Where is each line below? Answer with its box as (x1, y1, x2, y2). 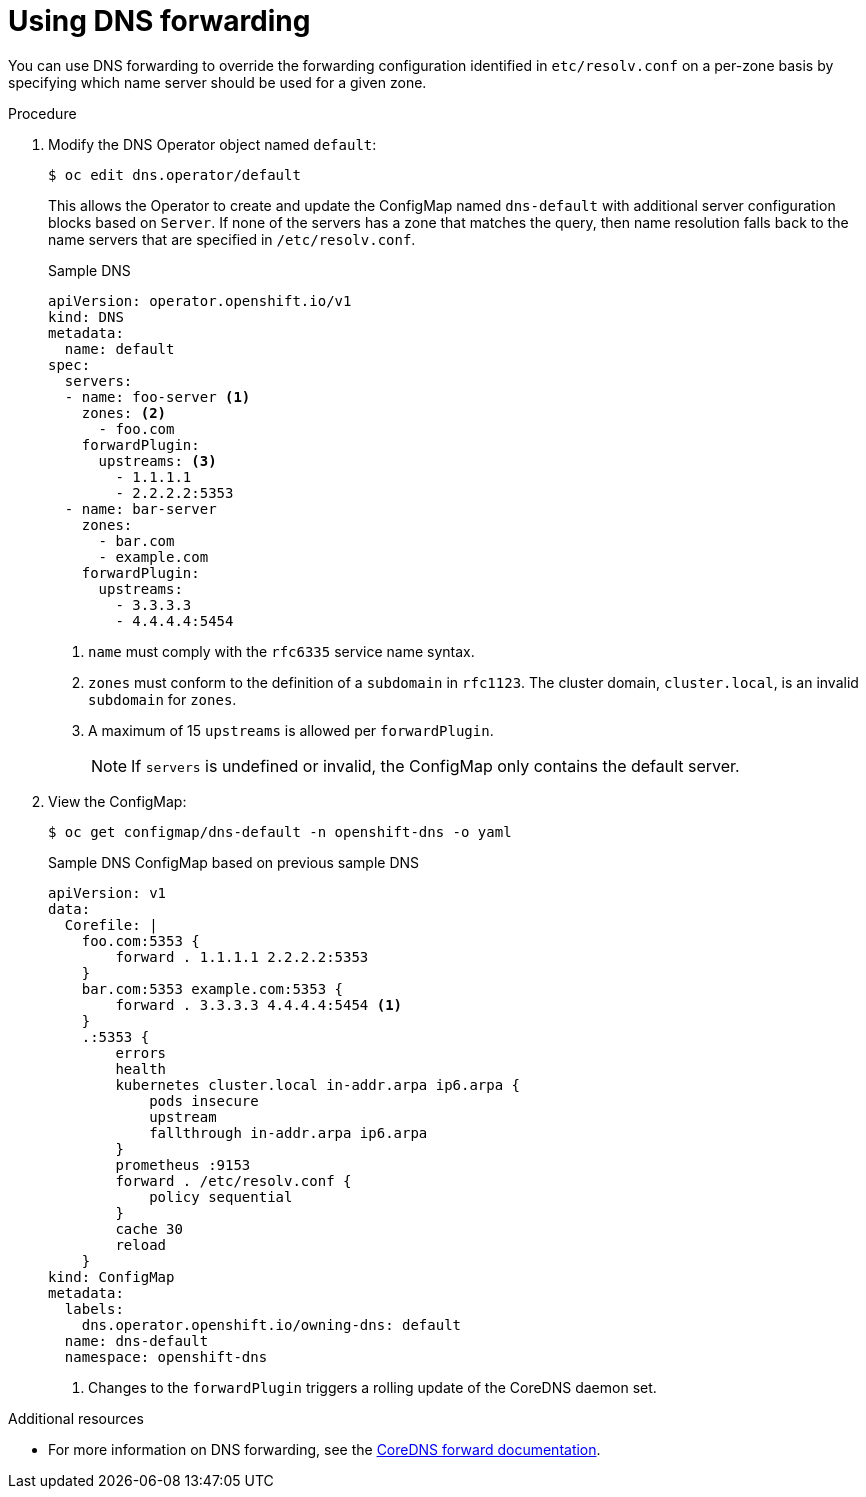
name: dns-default (64, 1332, 209, 1349)
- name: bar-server (64, 500, 217, 517)
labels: (64, 1300, 124, 1317)
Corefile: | (64, 916, 158, 933)
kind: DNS (48, 308, 124, 325)
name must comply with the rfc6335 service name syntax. (88, 642, 475, 660)
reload (115, 1236, 167, 1253)
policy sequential (149, 1188, 293, 1205)
